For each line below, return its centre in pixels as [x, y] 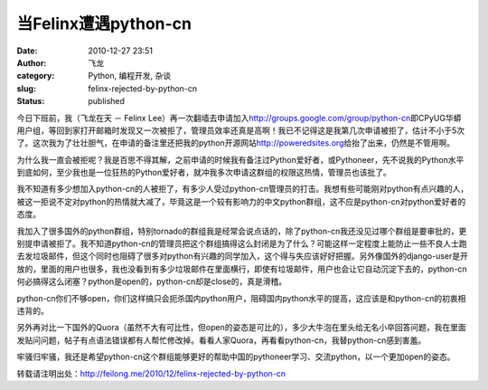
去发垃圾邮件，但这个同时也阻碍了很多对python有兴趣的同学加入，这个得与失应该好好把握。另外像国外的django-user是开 [243, 256]
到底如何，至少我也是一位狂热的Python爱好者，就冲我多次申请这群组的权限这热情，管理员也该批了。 [204, 173]
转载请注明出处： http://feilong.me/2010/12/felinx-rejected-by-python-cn [151, 373]
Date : [27, 51]
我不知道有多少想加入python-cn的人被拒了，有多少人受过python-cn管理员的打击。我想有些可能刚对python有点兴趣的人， [243, 189]
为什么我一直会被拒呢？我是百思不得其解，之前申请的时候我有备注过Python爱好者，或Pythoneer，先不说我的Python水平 [240, 159]
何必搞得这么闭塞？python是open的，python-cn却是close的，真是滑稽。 [152, 281]
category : [36, 76]
